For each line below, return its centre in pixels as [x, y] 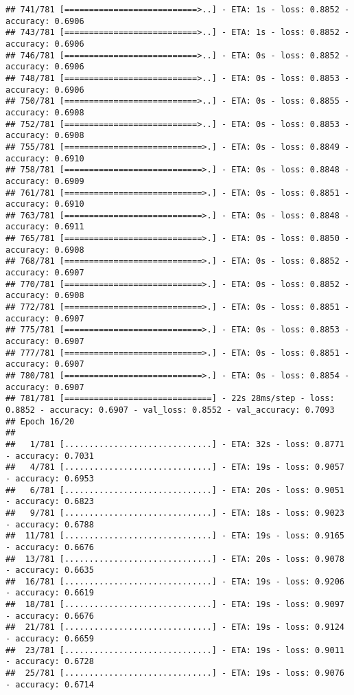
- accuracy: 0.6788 [50, 524]
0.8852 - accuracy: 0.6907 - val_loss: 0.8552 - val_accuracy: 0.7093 [170, 410]
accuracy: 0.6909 [45, 181]
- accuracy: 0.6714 [50, 684]
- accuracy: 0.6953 [50, 478]
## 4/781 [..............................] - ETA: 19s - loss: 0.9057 [175, 467]
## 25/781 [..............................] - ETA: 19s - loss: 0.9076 [175, 673]
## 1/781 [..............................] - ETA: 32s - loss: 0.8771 [175, 444]
